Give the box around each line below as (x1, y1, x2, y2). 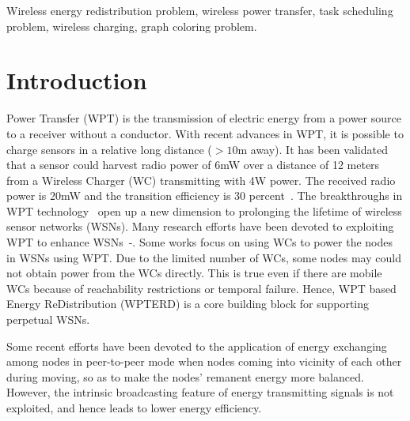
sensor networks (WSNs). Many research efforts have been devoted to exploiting (6, 218, 394, 235)
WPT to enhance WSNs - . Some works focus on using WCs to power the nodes (6, 234, 393, 250)
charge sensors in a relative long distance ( (6, 141, 212, 157)
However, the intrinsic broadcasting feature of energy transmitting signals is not (6, 384, 394, 400)
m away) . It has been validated (237, 141, 388, 157)
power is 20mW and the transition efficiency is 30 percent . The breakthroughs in (6, 187, 403, 204)
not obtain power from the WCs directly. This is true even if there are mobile (6, 265, 382, 281)
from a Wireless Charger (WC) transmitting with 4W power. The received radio (6, 171, 396, 188)
